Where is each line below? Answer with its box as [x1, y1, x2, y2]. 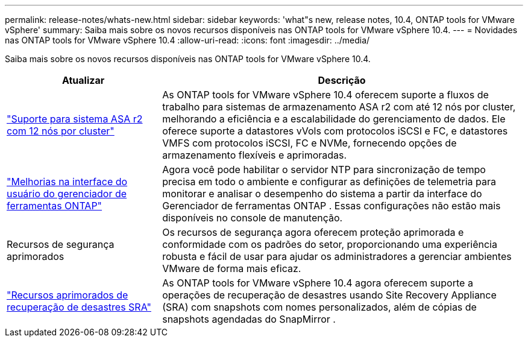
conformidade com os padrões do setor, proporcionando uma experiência [162, 238, 497, 250]
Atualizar [61, 74, 105, 86]
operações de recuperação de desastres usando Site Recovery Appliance [162, 289, 497, 301]
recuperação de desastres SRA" [7, 301, 151, 313]
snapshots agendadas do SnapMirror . [162, 313, 336, 325]
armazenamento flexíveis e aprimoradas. [162, 149, 347, 161]
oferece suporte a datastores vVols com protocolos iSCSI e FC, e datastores [162, 125, 508, 137]
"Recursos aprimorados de [7, 289, 128, 301]
